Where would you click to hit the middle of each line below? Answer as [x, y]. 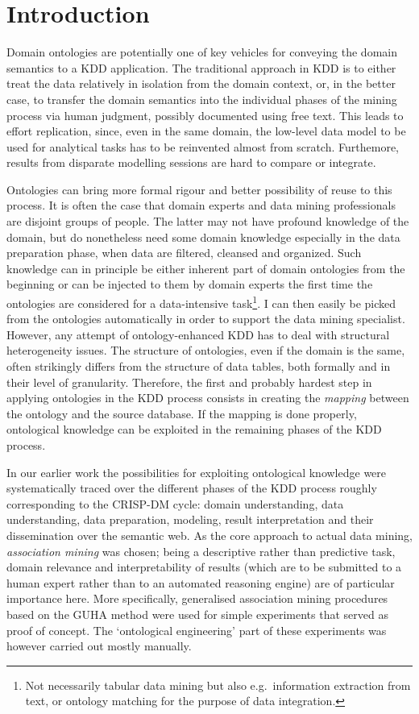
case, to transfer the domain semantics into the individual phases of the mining [202, 99]
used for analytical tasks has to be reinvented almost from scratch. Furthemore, [203, 146]
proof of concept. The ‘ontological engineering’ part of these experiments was [197, 630]
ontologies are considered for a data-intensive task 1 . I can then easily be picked [201, 302]
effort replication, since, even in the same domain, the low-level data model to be [206, 131]
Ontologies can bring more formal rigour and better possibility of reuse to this [199, 189]
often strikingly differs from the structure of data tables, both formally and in [199, 366]
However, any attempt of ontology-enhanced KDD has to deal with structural [198, 334]
